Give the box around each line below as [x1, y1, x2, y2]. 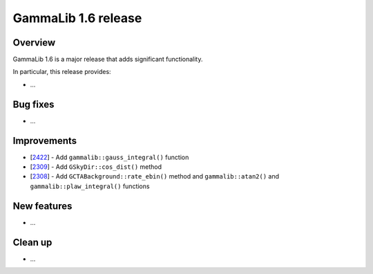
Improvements [12, 135, 77, 147]
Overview [12, 37, 56, 48]
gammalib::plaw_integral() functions [30, 182, 150, 190]
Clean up [12, 236, 52, 248]
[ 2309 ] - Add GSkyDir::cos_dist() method [30, 163, 162, 171]
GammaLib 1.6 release [12, 10, 142, 26]
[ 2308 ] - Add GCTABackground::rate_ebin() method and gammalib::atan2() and [30, 172, 280, 181]
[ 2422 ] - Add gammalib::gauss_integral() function [30, 153, 189, 161]
